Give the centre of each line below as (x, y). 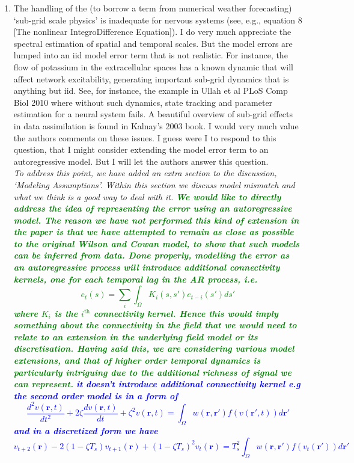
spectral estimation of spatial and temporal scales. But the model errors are (153, 43)
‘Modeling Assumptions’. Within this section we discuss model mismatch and (154, 184)
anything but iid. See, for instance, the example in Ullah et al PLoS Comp (151, 90)
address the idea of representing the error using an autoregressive (153, 208)
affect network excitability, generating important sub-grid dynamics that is (151, 78)
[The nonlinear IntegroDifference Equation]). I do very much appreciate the (152, 32)
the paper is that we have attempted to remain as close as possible (154, 232)
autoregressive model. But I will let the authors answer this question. (141, 161)
